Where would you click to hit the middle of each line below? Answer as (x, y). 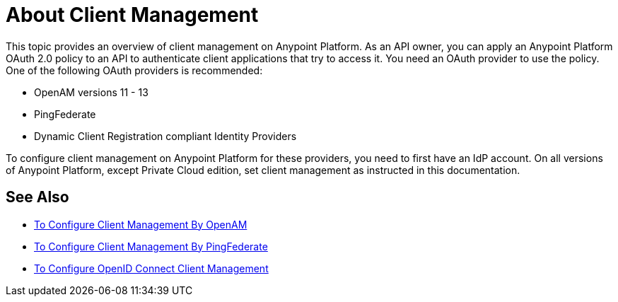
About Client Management (132, 15)
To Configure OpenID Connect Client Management (151, 268)
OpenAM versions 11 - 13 (91, 92)
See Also (37, 197)
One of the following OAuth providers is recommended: (134, 70)
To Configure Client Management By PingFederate (151, 246)
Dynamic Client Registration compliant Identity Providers (165, 136)
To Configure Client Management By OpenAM (141, 224)
